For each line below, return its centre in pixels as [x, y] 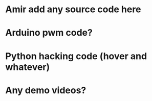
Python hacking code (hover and [76, 56]
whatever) [28, 67]
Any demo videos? [46, 90]
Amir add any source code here [73, 9]
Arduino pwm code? [49, 33]
